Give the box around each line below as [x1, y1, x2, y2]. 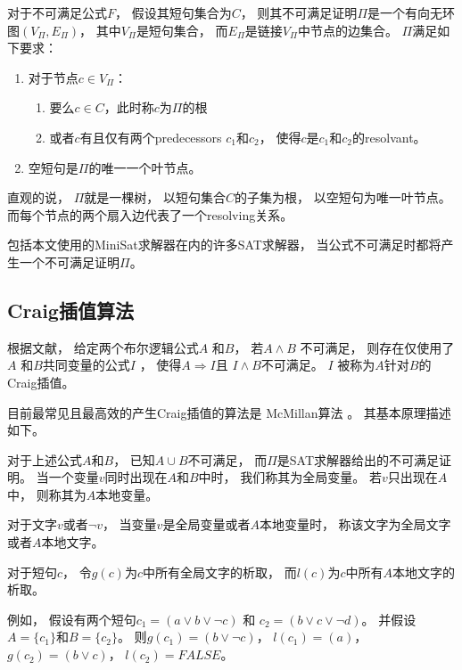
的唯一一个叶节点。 [88, 158, 202, 176]
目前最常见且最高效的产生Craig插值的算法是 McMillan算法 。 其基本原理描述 [7, 403, 451, 421]
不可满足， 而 [187, 450, 268, 469]
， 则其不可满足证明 [240, 4, 358, 21]
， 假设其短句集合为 [115, 4, 232, 21]
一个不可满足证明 [19, 252, 120, 271]
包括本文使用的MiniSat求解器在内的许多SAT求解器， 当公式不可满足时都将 [7, 235, 441, 254]
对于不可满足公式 [7, 4, 107, 21]
